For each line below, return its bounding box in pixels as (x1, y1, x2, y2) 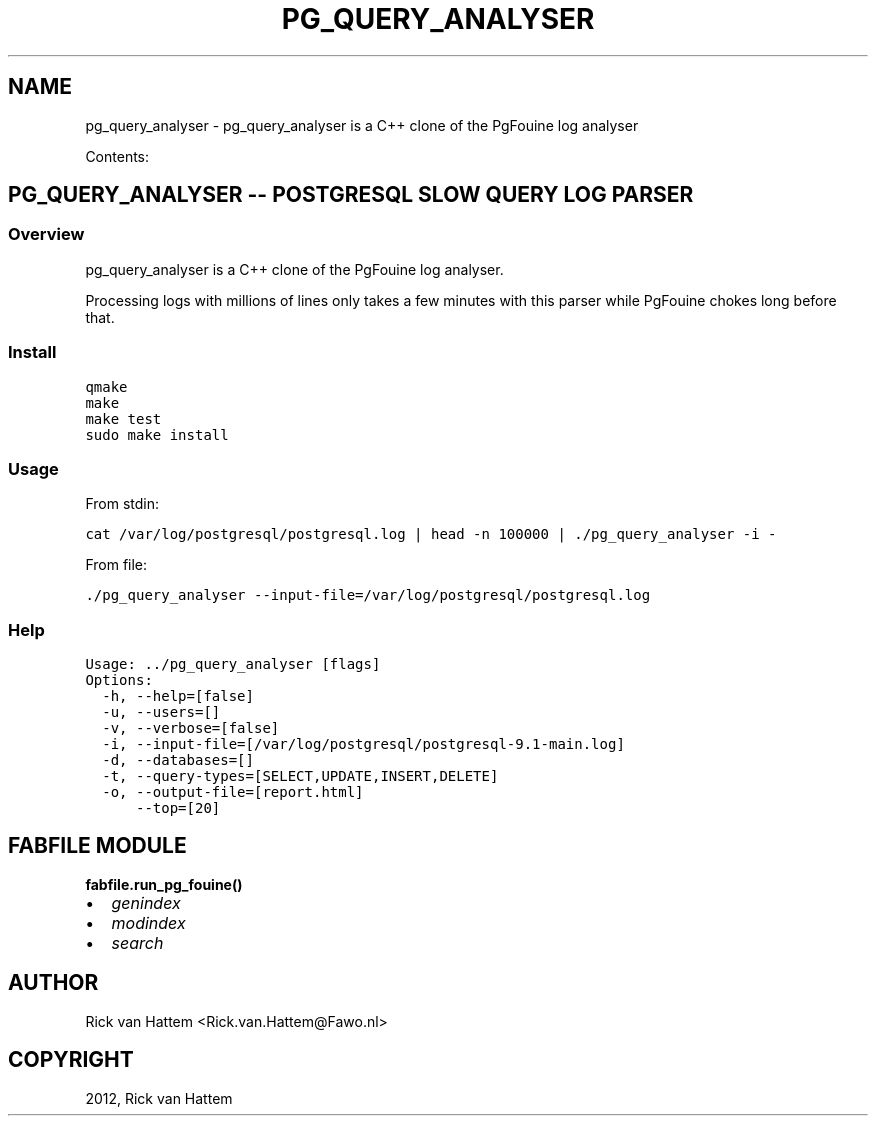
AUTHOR (8, 970, 99, 996)
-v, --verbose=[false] (102, 720, 280, 737)
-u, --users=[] (102, 704, 221, 721)
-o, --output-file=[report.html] (102, 784, 364, 801)
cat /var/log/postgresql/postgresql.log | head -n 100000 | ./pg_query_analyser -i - (85, 526, 777, 543)
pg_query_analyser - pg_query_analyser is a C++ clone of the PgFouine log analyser (85, 116, 639, 134)
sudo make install (85, 426, 229, 443)
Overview (8, 224, 85, 245)
